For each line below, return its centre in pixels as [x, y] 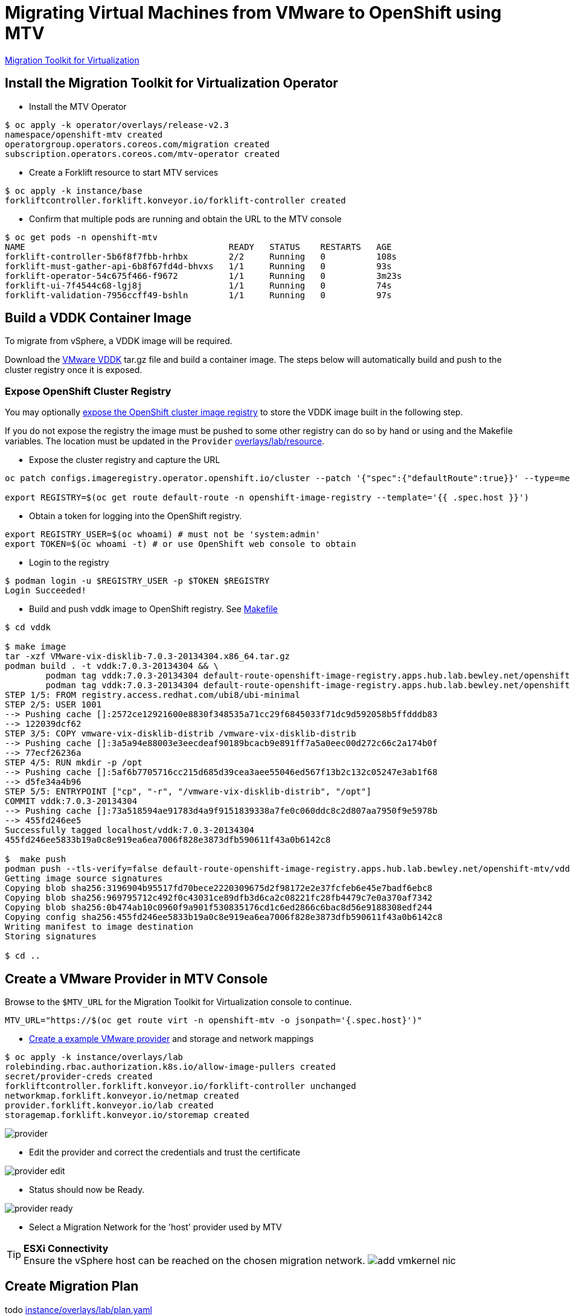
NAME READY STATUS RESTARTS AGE [198, 247]
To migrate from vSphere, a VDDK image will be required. [119, 341]
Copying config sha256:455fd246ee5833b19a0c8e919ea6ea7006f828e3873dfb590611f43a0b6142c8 [224, 917]
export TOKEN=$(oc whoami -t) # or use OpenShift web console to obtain [181, 544]
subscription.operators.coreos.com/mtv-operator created [142, 154]
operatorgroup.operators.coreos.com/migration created [137, 144]
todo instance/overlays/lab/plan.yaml [78, 1309]
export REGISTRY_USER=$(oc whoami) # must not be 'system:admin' [163, 535]
